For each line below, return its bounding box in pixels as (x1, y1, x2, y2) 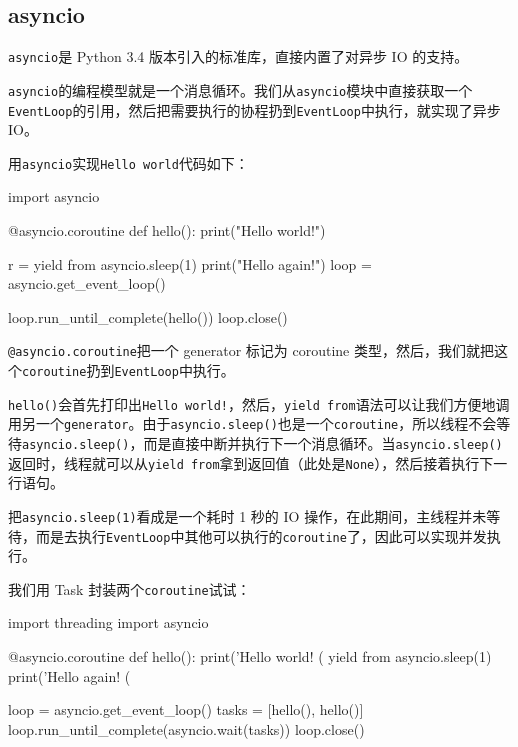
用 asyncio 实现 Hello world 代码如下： (8, 152, 249, 173)
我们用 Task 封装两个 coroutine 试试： (8, 578, 251, 599)
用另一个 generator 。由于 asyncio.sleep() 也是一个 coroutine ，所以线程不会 (8, 413, 497, 434)
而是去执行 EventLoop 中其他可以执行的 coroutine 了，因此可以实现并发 (35, 525, 487, 546)
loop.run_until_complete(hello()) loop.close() (8, 306, 288, 327)
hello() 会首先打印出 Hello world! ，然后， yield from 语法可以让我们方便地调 (8, 393, 510, 414)
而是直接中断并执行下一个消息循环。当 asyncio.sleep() (143, 433, 503, 454)
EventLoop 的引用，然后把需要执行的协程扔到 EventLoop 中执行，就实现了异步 (8, 99, 501, 120)
